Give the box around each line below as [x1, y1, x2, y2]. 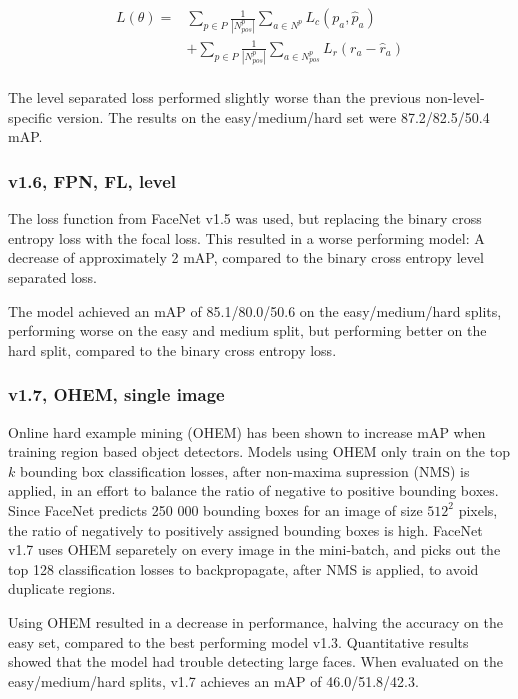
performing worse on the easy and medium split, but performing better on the [8, 320, 487, 341]
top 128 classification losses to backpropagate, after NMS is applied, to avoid [8, 558, 479, 579]
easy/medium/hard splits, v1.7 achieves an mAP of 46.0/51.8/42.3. [8, 670, 419, 691]
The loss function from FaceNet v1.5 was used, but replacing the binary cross [8, 208, 482, 229]
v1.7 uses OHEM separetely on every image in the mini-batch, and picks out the [8, 539, 501, 560]
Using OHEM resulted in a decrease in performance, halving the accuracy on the [8, 611, 503, 632]
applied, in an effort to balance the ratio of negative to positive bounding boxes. [8, 480, 499, 501]
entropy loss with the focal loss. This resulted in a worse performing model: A [8, 227, 485, 248]
